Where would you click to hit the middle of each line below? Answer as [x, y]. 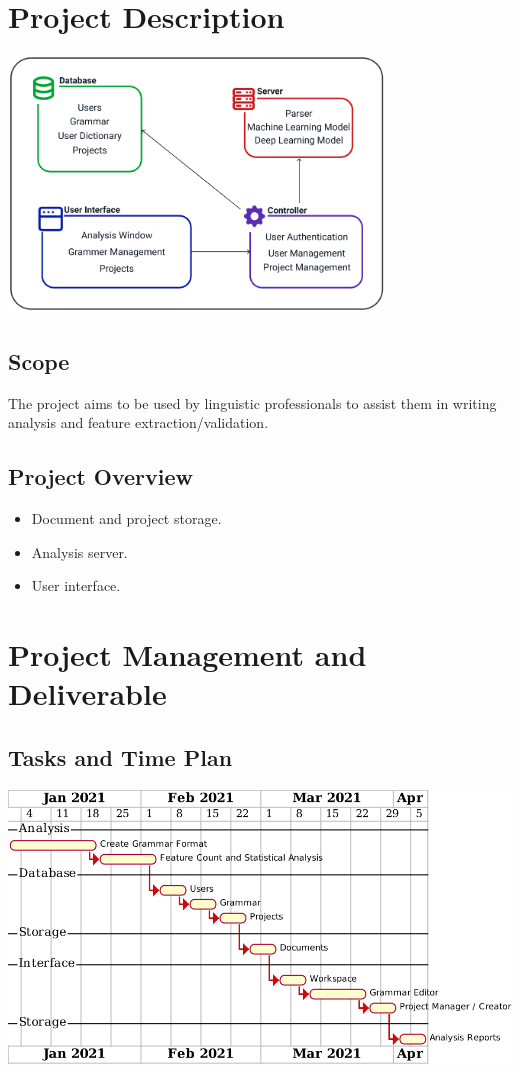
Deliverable [87, 693]
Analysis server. [79, 551]
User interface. [76, 585]
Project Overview [101, 476]
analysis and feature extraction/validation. [138, 422]
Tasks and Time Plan [120, 756]
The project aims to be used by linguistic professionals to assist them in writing [252, 402]
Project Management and [187, 654]
